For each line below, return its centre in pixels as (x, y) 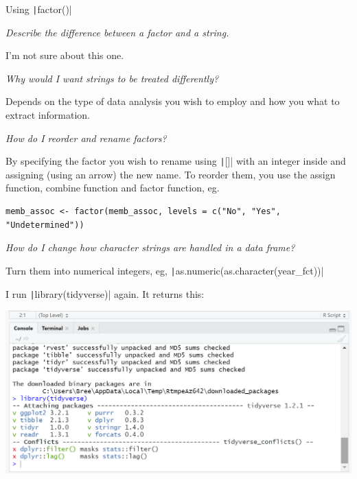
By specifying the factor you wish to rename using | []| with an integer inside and (176, 161)
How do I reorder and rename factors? (86, 138)
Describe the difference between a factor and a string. (117, 32)
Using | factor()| (39, 9)
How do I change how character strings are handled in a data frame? (150, 247)
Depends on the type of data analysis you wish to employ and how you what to (173, 101)
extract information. (48, 115)
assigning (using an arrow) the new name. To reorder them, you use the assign (171, 174)
